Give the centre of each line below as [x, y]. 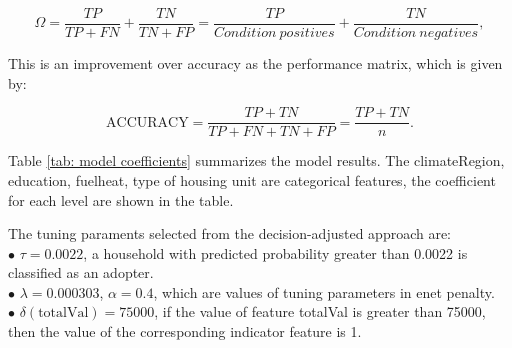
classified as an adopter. [81, 272]
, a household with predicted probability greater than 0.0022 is [275, 252]
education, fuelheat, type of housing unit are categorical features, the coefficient [252, 179]
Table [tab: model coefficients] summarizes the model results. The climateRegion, [256, 160]
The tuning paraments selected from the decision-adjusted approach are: [230, 233]
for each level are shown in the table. [121, 199]
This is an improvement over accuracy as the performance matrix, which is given [255, 63]
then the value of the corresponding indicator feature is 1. [185, 331]
